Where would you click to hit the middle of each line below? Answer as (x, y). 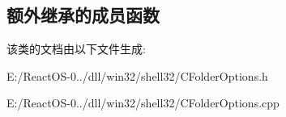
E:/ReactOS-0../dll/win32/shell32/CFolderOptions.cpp (143, 103)
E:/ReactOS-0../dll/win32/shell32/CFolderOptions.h (137, 75)
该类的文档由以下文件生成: (76, 49)
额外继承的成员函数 (83, 15)
